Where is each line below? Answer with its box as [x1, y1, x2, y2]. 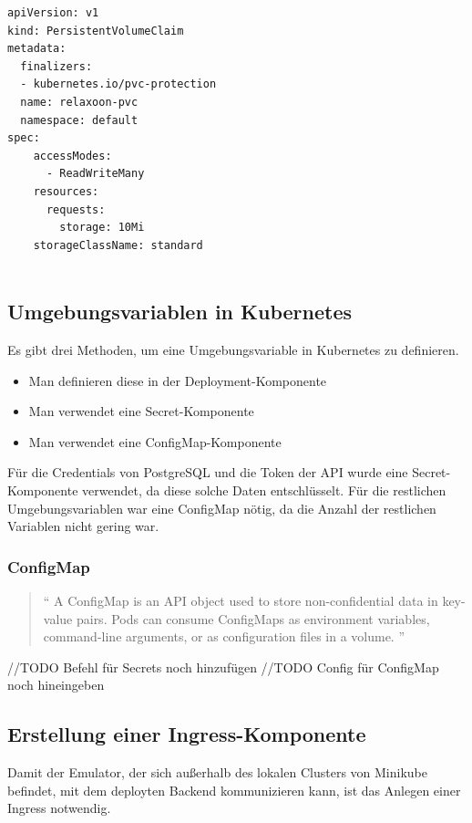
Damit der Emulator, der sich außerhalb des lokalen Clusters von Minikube [7, 763, 427, 782]
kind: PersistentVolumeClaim [7, 24, 184, 37]
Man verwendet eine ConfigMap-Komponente [28, 432, 282, 451]
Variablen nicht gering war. [7, 516, 159, 536]
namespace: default [20, 113, 139, 127]
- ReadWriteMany [46, 167, 145, 181]
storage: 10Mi [59, 221, 145, 234]
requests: [46, 203, 106, 216]
